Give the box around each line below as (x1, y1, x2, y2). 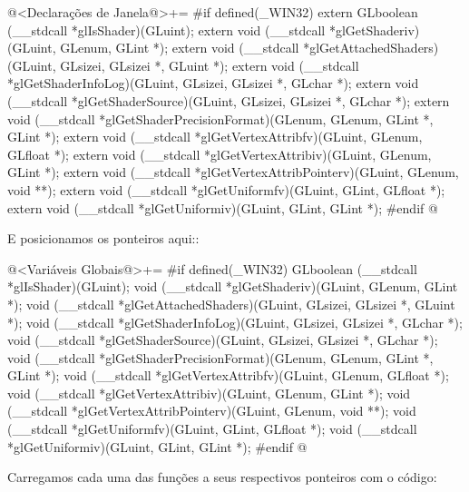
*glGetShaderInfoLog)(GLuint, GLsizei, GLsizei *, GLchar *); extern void (7, 74, 419, 93)
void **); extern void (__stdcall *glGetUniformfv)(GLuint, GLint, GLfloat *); (7, 180, 445, 199)
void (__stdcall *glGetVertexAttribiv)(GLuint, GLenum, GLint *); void (7, 383, 411, 402)
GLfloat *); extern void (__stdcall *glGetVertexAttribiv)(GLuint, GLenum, (7, 144, 432, 163)
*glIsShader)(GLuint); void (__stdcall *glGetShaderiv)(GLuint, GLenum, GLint (7, 277, 458, 296)
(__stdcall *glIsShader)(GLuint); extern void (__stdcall (7, 20, 326, 39)
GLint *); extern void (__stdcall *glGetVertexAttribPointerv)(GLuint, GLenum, (7, 162, 459, 182)
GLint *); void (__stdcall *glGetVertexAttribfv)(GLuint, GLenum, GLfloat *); (7, 366, 449, 385)
